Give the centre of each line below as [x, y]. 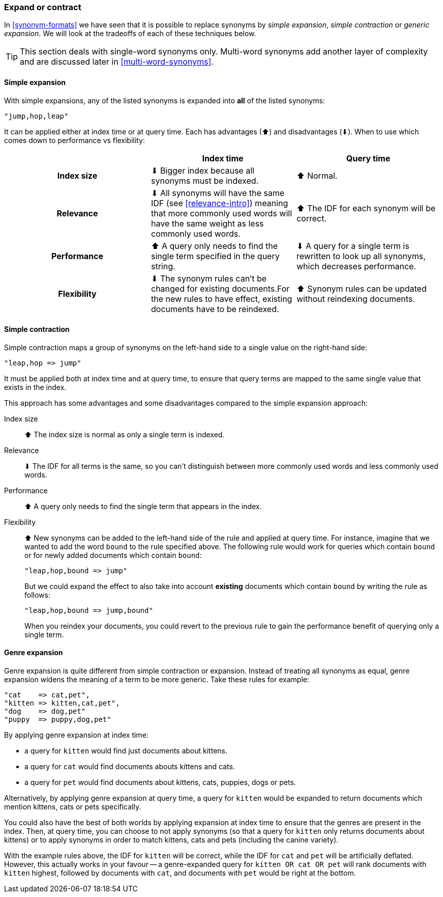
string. [163, 266]
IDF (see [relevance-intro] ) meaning [219, 203]
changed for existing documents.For [220, 288]
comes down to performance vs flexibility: [75, 140]
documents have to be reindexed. [215, 309]
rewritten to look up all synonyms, [361, 256]
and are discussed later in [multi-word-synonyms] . [117, 62]
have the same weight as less [207, 223]
